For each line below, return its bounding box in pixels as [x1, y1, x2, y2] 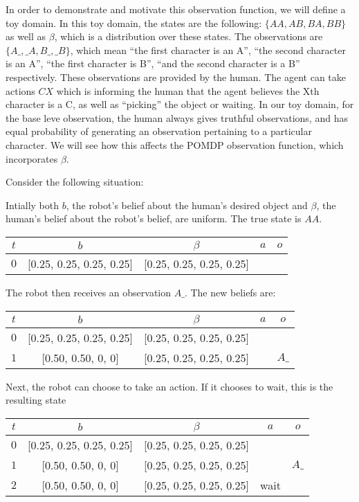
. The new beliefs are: [184, 285, 276, 299]
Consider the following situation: [6, 174, 144, 189]
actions [6, 83, 35, 98]
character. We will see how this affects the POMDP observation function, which [6, 137, 344, 152]
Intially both [6, 197, 59, 212]
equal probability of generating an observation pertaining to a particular [6, 124, 312, 138]
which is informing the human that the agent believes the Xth [56, 83, 320, 98]
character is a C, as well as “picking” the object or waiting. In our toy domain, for [6, 97, 354, 111]
